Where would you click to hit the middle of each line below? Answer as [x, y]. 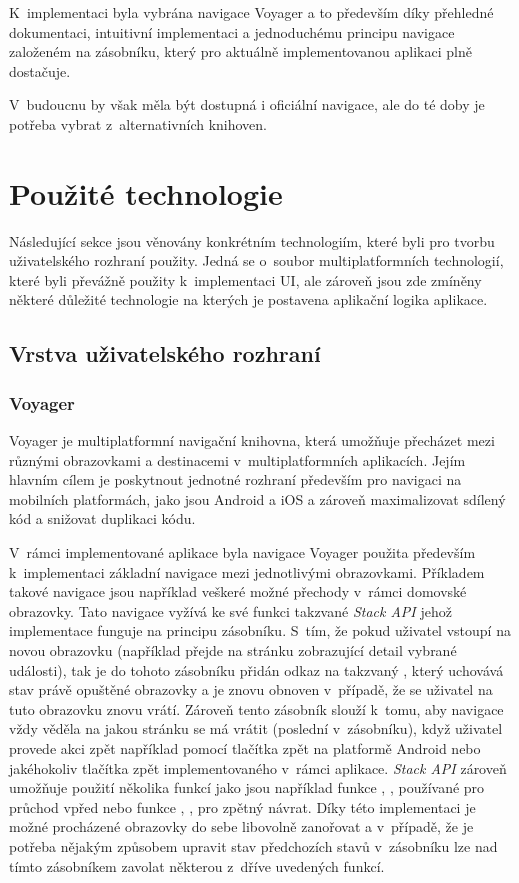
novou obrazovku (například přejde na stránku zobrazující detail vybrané [233, 650]
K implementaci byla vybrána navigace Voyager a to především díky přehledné [251, 12]
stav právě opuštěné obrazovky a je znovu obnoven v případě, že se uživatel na [251, 689]
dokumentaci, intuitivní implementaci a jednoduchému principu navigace [232, 31]
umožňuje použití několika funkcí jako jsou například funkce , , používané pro [247, 787]
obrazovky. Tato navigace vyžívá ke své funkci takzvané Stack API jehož [230, 610]
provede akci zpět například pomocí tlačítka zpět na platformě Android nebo [245, 747]
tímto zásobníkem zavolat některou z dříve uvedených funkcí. [197, 865]
